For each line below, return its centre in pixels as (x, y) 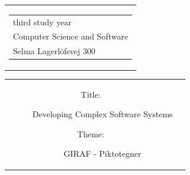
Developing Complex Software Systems (103, 114)
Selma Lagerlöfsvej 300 (54, 51)
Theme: (91, 133)
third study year (42, 22)
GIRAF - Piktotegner (103, 153)
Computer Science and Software (71, 36)
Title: (91, 94)
